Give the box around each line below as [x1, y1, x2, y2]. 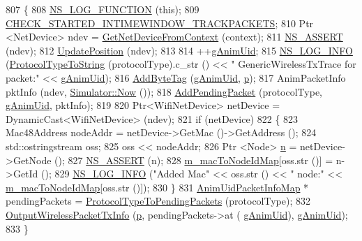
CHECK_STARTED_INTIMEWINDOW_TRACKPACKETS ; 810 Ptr [6, 15, 314, 30]
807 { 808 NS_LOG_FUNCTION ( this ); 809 [6, 2, 199, 16]
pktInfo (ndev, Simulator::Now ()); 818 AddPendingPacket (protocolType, [6, 84, 322, 98]
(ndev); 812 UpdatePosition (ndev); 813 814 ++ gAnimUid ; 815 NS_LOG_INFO [6, 43, 353, 57]
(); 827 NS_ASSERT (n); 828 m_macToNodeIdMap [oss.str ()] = [54, 152, 333, 167]
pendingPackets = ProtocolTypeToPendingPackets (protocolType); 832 [6, 193, 310, 208]
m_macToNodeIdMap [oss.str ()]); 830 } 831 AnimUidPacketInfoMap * [6, 180, 309, 194]
